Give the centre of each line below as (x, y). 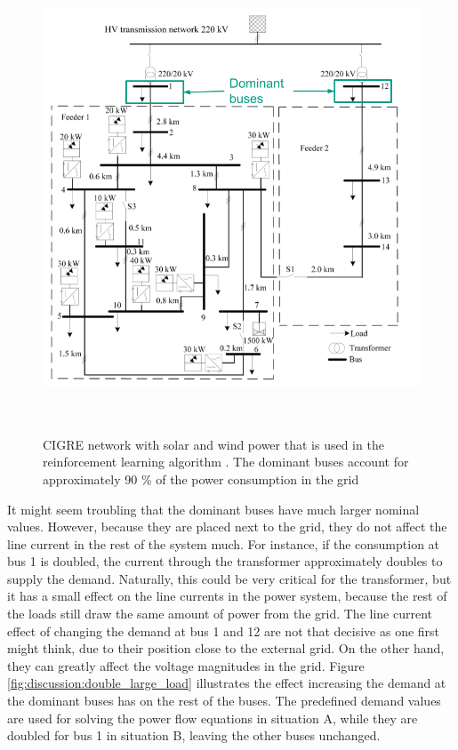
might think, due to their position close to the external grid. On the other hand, (226, 648)
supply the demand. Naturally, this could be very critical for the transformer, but (229, 578)
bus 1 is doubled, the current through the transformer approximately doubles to (225, 561)
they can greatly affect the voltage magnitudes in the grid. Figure (186, 665)
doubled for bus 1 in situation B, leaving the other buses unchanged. (194, 735)
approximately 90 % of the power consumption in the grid (201, 479)
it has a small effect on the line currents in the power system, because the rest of (227, 596)
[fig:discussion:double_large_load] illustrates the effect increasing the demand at (227, 683)
